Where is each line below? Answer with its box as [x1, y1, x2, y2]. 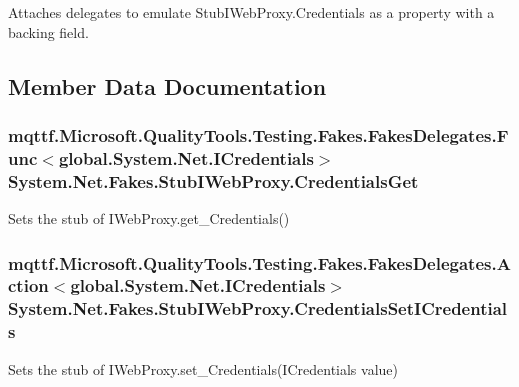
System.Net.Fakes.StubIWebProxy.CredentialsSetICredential [8, 296, 508, 321]
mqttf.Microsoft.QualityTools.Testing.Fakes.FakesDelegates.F [8, 122, 509, 147]
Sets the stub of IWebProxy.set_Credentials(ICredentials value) [8, 358, 398, 379]
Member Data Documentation [8, 70, 327, 101]
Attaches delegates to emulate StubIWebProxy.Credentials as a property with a [8, 2, 495, 22]
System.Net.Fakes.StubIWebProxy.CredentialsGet [8, 168, 419, 193]
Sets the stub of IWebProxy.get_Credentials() [8, 208, 290, 229]
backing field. [8, 21, 89, 42]
